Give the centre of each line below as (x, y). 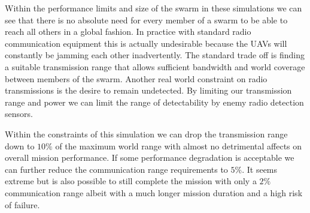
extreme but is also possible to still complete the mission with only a (131, 181)
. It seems (260, 169)
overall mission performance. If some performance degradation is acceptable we (150, 157)
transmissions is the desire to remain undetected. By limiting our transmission (148, 90)
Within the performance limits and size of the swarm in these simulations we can (154, 8)
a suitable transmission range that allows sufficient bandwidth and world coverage (155, 66)
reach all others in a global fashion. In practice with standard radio (128, 31)
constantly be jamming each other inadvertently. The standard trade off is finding (155, 55)
